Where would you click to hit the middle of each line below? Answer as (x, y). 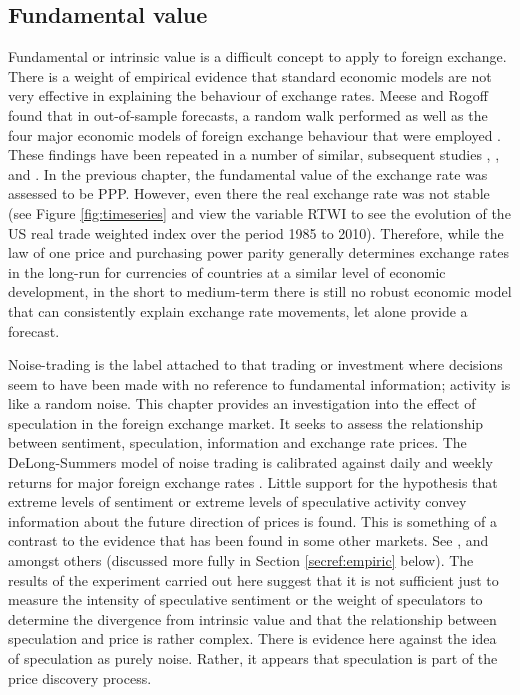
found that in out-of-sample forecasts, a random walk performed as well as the (248, 114)
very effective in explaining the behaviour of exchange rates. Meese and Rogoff (248, 95)
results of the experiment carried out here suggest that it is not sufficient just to (253, 579)
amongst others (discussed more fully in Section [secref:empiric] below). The (241, 560)
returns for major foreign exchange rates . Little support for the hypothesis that (253, 481)
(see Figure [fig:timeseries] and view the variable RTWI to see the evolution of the (259, 212)
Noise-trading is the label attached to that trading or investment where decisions (255, 364)
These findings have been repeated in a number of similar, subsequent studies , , (254, 154)
